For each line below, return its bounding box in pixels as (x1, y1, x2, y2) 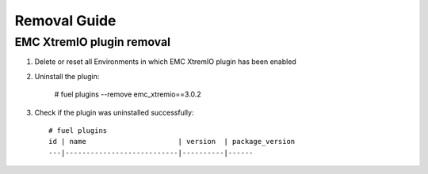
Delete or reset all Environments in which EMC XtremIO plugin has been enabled (34, 57, 296, 66)
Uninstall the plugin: (34, 71, 100, 81)
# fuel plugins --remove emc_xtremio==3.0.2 (54, 89, 201, 99)
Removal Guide (14, 12, 117, 29)
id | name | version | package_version (48, 137, 296, 146)
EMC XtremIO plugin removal (14, 35, 170, 49)
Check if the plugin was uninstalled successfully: (34, 108, 194, 117)
